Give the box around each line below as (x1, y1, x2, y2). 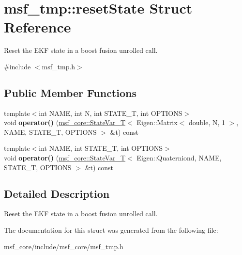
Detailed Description (4, 186, 110, 201)
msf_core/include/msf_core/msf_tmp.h (4, 241, 123, 251)
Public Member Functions (4, 85, 136, 100)
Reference (4, 17, 71, 37)
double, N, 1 (188, 117, 226, 127)
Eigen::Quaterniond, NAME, (136, 153, 222, 163)
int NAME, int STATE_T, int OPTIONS (39, 143, 163, 153)
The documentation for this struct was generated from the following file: (4, 225, 218, 235)
